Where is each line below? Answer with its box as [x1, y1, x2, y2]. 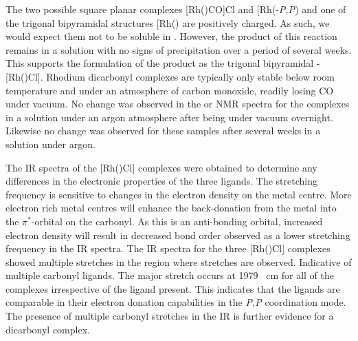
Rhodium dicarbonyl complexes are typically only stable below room [46, 69, 335, 83]
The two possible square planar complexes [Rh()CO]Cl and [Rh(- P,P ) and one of [5, 2, 346, 16]
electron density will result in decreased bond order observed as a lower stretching [5, 227, 350, 242]
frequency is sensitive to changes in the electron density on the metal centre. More [5, 187, 352, 201]
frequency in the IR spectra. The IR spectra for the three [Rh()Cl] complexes [5, 241, 331, 256]
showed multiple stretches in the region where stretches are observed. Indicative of [5, 254, 352, 269]
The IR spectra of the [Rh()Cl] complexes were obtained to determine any [5, 160, 317, 174]
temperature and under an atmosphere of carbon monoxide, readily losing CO [5, 83, 334, 97]
